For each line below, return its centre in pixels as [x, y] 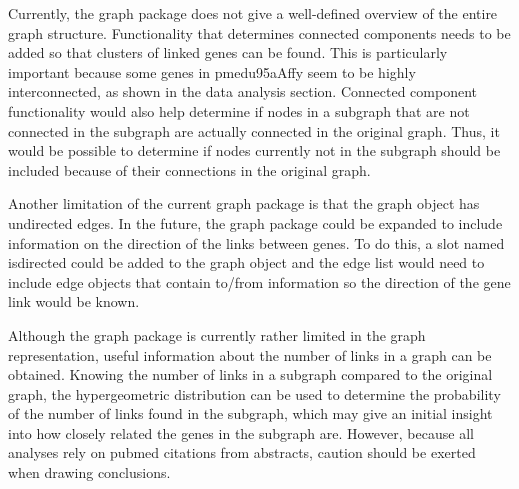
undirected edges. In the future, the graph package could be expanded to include [255, 222]
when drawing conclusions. [89, 472]
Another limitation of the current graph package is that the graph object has [244, 203]
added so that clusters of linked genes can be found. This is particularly [228, 52]
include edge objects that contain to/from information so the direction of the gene [259, 281]
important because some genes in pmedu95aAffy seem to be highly [212, 71]
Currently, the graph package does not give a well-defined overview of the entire [253, 13]
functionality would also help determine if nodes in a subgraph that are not [239, 110]
